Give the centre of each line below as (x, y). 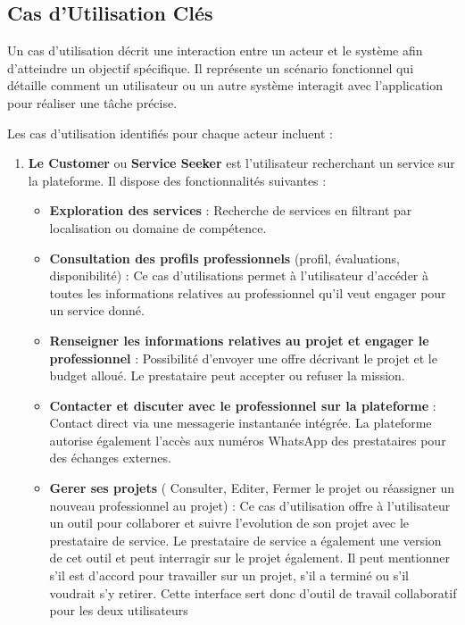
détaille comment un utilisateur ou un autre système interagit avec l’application (225, 85)
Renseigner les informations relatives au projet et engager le (239, 340)
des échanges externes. (110, 458)
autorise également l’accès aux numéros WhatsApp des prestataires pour (248, 440)
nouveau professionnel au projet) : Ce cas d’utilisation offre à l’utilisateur (250, 505)
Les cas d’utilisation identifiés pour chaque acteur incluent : (170, 133)
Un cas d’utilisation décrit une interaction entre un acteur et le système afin (215, 50)
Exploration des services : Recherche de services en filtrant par (231, 210)
